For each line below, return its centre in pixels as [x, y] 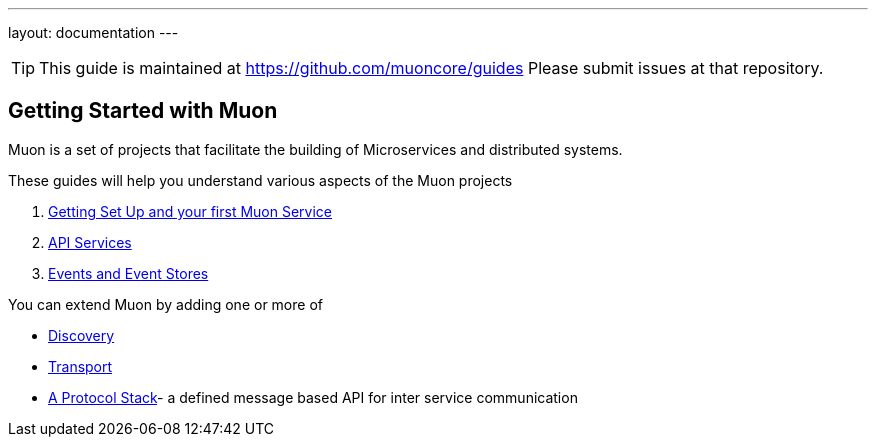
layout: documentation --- [93, 32]
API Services [90, 242]
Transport [80, 366]
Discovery [81, 335]
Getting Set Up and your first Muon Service [190, 211]
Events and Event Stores [128, 273]
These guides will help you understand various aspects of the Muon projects [260, 180]
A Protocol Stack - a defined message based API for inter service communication [313, 397]
